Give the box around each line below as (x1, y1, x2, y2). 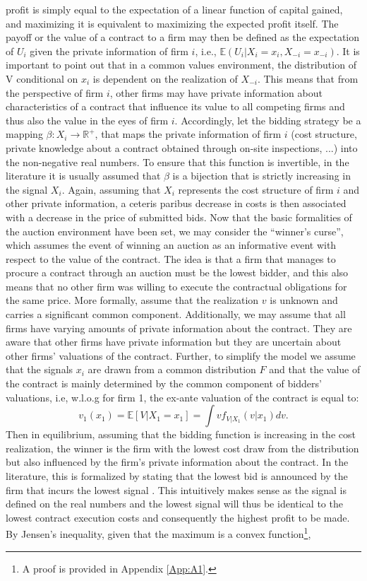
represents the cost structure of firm (178, 182, 334, 196)
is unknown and (270, 293, 338, 307)
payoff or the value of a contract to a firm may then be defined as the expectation (6, 30, 360, 45)
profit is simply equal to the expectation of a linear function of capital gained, (6, 2, 343, 16)
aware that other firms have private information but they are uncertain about (6, 334, 342, 349)
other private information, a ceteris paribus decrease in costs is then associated (6, 196, 347, 211)
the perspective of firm (6, 85, 104, 100)
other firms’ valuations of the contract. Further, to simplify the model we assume (6, 348, 356, 363)
